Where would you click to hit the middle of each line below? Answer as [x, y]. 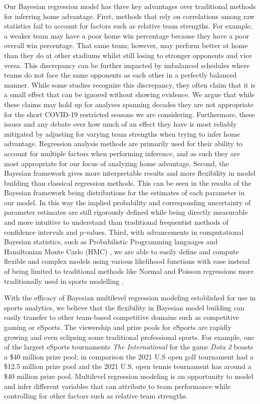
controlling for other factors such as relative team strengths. [96, 396]
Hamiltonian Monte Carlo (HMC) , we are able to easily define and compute [121, 251]
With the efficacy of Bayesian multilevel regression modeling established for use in [130, 298]
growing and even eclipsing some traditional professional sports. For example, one [129, 337]
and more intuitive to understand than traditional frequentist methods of [116, 222]
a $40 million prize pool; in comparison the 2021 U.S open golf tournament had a [129, 356]
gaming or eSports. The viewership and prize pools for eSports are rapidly [118, 327]
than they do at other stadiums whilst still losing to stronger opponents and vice [128, 55]
